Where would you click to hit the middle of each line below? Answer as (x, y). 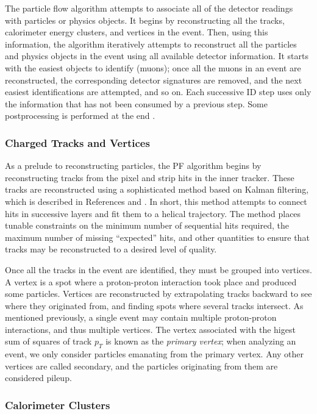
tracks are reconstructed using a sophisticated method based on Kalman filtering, (157, 189)
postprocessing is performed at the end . (80, 116)
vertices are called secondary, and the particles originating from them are (141, 366)
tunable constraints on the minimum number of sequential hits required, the (147, 225)
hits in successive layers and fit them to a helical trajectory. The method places (153, 213)
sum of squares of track (48, 341)
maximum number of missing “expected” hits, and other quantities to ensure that (157, 237)
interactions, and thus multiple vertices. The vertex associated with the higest (150, 329)
